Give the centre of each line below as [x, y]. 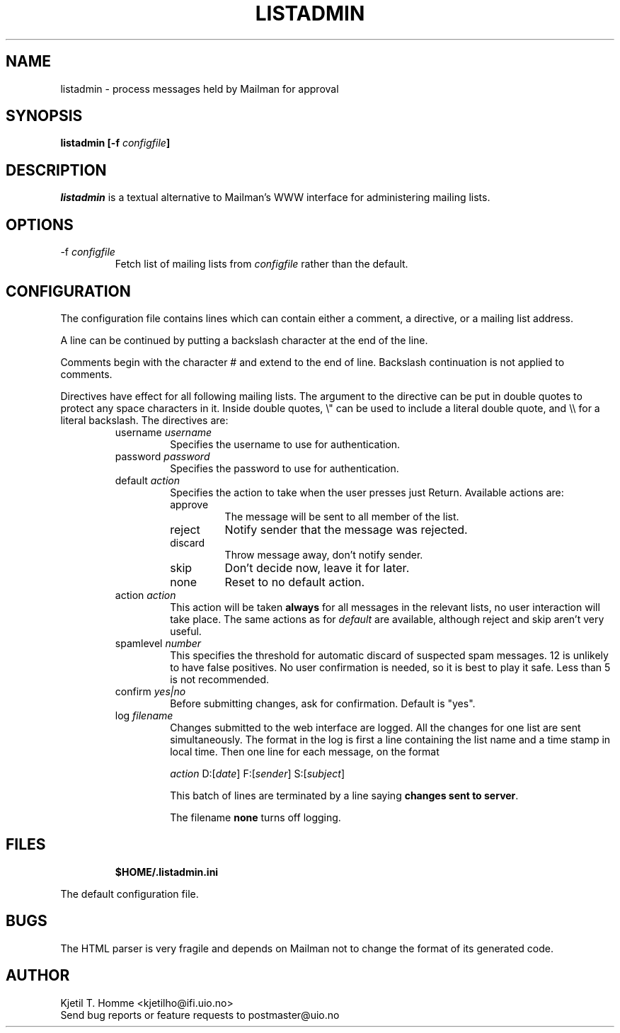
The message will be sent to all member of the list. [342, 516]
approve [189, 504]
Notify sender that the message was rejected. [346, 529]
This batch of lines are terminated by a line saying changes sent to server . [344, 795]
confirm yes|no [150, 691]
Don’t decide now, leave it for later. [317, 567]
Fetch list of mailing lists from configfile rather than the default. [262, 264]
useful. [186, 631]
